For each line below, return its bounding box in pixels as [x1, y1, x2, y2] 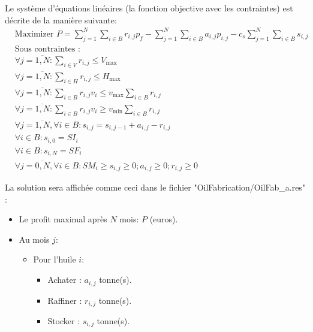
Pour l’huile [33, 253, 76, 265]
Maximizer [14, 29, 54, 38]
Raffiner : [47, 294, 82, 306]
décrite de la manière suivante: [5, 13, 117, 26]
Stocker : [47, 314, 80, 327]
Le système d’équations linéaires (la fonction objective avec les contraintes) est [5, 2, 293, 14]
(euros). [149, 213, 178, 225]
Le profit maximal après [19, 213, 107, 225]
